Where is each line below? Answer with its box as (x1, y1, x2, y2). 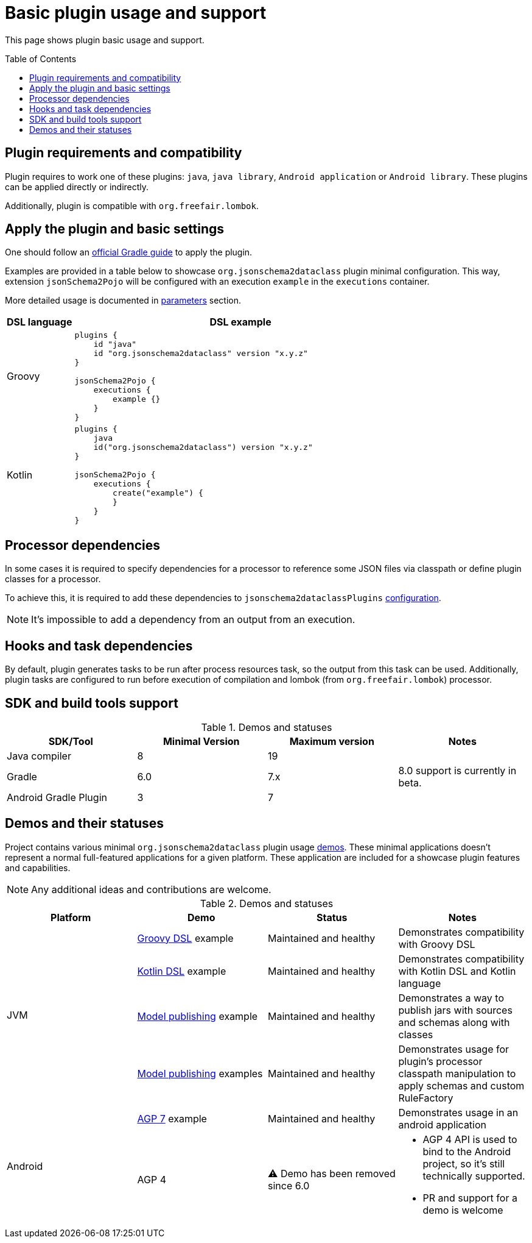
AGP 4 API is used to (422, 1133, 517, 1145)
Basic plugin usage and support (5, 2, 267, 23)
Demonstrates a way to (398, 991, 504, 1004)
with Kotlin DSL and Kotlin (398, 964, 516, 977)
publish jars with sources (398, 1003, 513, 1016)
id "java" (93, 340, 137, 349)
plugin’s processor (398, 1055, 483, 1067)
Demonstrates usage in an (398, 1106, 519, 1119)
